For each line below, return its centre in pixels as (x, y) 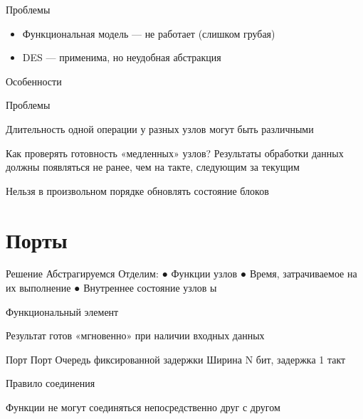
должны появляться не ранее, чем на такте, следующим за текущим (153, 167)
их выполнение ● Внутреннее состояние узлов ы (111, 288)
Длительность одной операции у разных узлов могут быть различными (160, 128)
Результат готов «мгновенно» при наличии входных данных (135, 335)
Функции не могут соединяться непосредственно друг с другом (143, 407)
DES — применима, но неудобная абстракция (122, 57)
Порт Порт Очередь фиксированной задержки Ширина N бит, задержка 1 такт (176, 359)
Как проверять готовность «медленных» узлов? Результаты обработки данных (175, 153)
